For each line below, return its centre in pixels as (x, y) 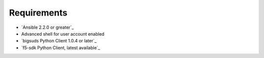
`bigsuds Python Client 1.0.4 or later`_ (59, 41)
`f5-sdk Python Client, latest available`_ (61, 48)
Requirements (38, 13)
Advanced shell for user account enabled (63, 34)
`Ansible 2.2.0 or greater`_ (48, 27)
